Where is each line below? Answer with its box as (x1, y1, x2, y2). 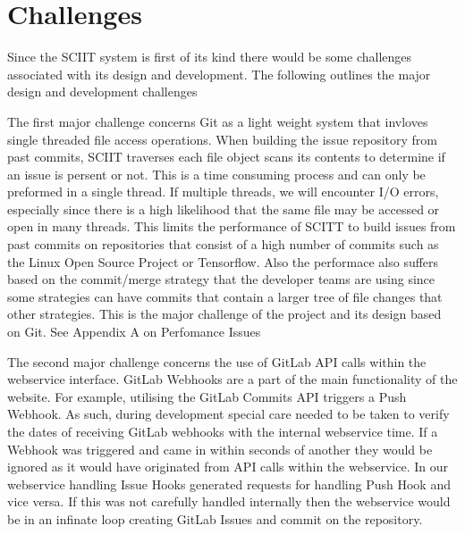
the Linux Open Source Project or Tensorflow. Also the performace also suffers (7, 252, 439, 271)
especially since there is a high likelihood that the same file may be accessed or (7, 199, 440, 218)
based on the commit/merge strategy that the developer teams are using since (7, 270, 435, 288)
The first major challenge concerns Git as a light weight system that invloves (7, 112, 428, 130)
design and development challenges (7, 82, 198, 101)
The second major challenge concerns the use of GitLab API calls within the (7, 352, 427, 371)
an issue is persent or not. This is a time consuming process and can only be (7, 164, 426, 183)
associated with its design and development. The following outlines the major (7, 64, 431, 83)
